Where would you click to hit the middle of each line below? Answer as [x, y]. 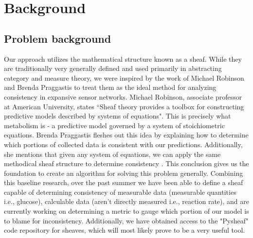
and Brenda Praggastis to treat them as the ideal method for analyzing [110, 87]
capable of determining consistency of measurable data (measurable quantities [120, 192]
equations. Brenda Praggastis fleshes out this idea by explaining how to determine [126, 135]
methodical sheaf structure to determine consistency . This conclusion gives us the [126, 163]
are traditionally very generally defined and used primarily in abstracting [113, 68]
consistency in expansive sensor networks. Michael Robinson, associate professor [123, 96]
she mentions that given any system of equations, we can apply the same [112, 154]
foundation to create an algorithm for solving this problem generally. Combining [124, 173]
